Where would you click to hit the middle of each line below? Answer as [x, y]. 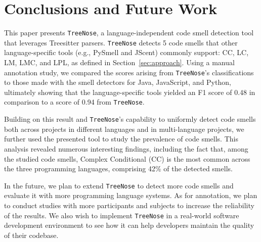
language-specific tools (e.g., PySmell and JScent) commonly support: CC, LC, [126, 52]
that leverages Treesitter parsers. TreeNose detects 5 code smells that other [121, 42]
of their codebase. [31, 235]
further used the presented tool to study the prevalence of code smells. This [121, 139]
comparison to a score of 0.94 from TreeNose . [74, 102]
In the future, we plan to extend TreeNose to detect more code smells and [119, 185]
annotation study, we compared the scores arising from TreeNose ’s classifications [129, 72]
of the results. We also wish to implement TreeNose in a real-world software [122, 215]
